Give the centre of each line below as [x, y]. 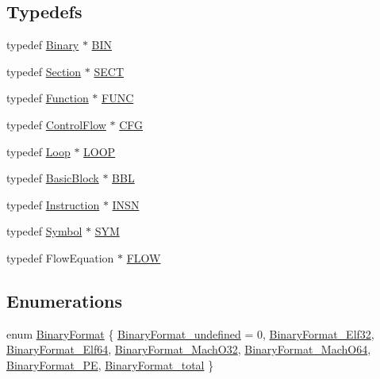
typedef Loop [38, 151]
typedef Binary [43, 45]
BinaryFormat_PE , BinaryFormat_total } [110, 364]
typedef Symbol [44, 231]
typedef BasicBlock [53, 178]
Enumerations [65, 300]
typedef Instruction [53, 204]
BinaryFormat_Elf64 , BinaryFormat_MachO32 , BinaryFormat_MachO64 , [189, 349]
